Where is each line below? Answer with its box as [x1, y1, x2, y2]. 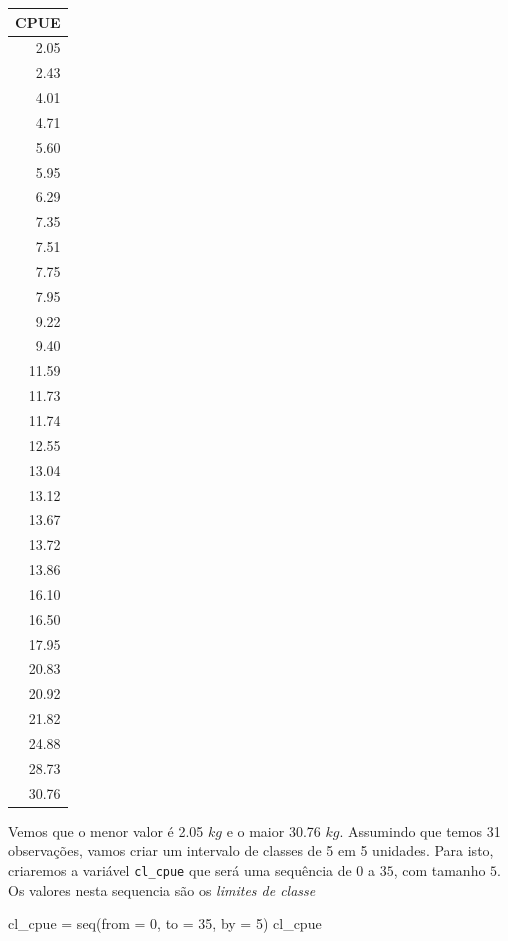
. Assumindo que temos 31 [339, 820, 501, 841]
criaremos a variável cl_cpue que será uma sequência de [8, 859, 352, 880]
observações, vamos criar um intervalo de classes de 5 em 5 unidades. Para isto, [8, 840, 494, 861]
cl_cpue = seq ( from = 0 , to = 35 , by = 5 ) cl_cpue [8, 913, 322, 934]
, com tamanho [393, 859, 486, 880]
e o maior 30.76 [226, 820, 321, 841]
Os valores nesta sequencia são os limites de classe [8, 879, 316, 900]
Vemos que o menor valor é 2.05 [8, 820, 204, 841]
